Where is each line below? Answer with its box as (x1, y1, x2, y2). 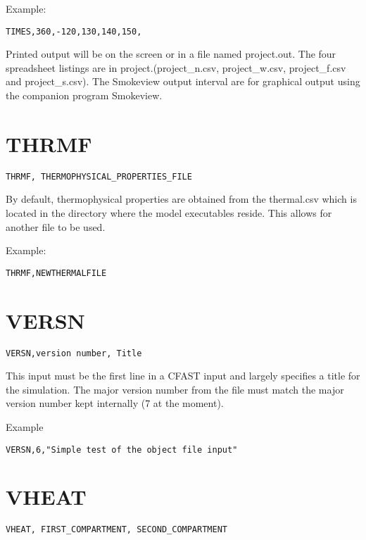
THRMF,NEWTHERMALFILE (6, 268, 107, 278)
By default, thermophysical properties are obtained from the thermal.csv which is (6, 191, 357, 206)
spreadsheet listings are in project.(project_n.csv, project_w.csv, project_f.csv (6, 60, 346, 75)
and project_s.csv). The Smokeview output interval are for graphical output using (6, 74, 360, 89)
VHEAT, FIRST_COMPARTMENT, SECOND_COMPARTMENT (6, 525, 227, 535)
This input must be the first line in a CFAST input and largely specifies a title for (6, 368, 360, 383)
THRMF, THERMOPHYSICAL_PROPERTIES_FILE (6, 171, 192, 182)
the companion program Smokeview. (6, 88, 163, 103)
